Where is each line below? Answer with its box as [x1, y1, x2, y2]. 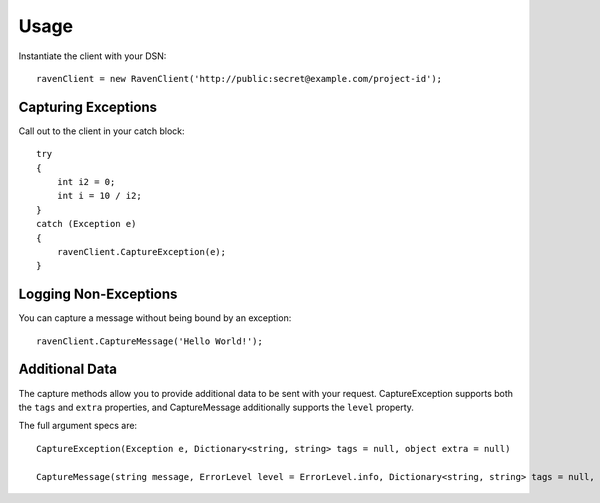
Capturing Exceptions [18, 98, 158, 115]
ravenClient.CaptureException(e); [56, 246, 227, 257]
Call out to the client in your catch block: [18, 125, 185, 137]
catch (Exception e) [36, 218, 137, 230]
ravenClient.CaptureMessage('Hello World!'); [36, 335, 264, 347]
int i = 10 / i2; [56, 190, 142, 202]
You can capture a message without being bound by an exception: [18, 312, 292, 324]
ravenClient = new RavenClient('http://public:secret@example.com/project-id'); [36, 73, 443, 84]
